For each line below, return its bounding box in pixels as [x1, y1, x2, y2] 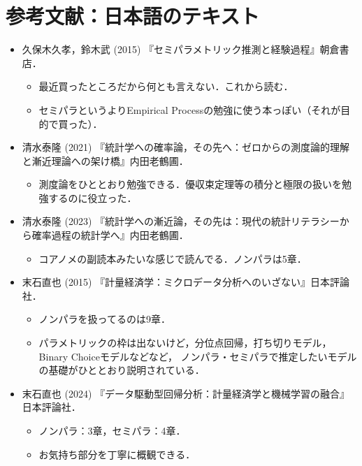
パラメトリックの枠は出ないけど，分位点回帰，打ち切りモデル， [38, 335, 332, 350]
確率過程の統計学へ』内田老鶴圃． [31, 228, 189, 242]
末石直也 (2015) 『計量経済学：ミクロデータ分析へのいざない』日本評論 [22, 275, 350, 289]
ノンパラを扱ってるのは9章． [38, 312, 171, 326]
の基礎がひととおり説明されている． [38, 363, 205, 377]
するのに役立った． [48, 190, 137, 205]
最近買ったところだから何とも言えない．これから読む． [38, 79, 294, 94]
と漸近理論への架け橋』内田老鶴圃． [22, 153, 189, 168]
